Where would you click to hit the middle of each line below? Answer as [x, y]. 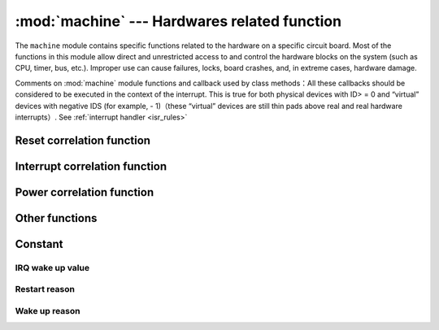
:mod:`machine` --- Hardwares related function [178, 21]
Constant [39, 244]
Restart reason [45, 289]
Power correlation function [85, 192]
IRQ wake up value [52, 267]
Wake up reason [48, 310]
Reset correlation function [83, 140]
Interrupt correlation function [91, 166]
